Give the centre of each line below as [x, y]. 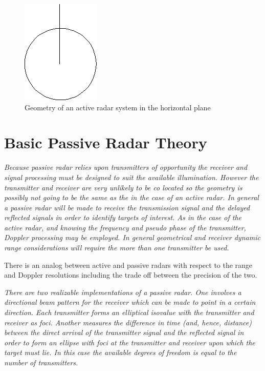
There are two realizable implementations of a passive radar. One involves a [123, 292]
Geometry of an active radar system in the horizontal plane [118, 107]
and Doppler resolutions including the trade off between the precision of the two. [131, 275]
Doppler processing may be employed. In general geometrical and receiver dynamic [132, 237]
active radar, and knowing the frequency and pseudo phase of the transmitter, [125, 227]
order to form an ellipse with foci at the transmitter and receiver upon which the [130, 342]
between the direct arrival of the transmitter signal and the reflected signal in [124, 332]
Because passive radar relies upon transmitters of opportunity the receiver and [126, 167]
